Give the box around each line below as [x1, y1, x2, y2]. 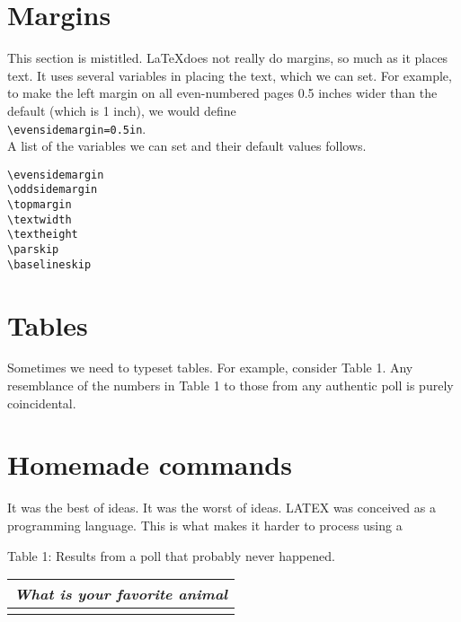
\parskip [7, 243, 59, 257]
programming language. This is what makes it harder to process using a [7, 515, 403, 534]
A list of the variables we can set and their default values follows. [7, 136, 367, 155]
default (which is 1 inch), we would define [7, 101, 236, 119]
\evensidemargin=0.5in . [7, 118, 146, 137]
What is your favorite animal [14, 583, 228, 605]
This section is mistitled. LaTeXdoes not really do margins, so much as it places [7, 48, 448, 67]
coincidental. [7, 393, 76, 412]
